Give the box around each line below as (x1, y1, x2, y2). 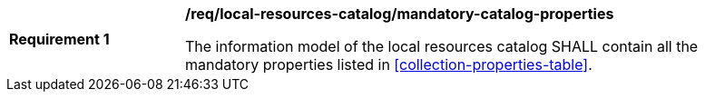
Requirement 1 (9, 30, 110, 48)
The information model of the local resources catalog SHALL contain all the (185, 37, 699, 55)
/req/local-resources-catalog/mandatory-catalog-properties (185, 5, 614, 23)
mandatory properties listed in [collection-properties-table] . (185, 55, 592, 74)
